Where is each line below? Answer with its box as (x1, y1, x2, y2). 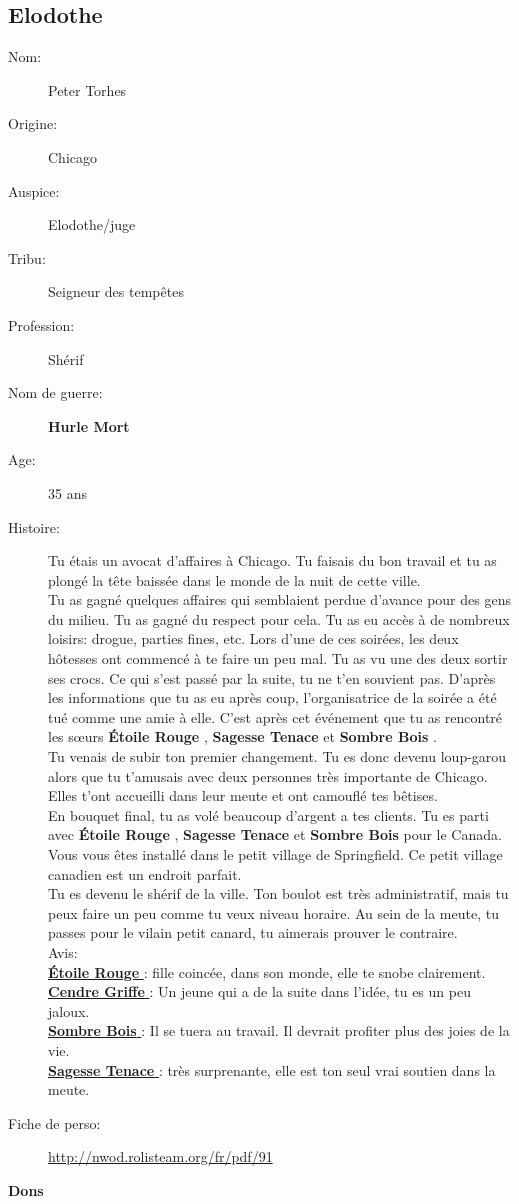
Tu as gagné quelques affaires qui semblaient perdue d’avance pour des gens (48, 589, 511, 610)
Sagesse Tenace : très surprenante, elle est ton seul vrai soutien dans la (48, 1059, 496, 1080)
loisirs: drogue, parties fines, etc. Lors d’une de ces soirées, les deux (48, 628, 459, 649)
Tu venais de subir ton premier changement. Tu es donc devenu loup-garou (48, 746, 507, 767)
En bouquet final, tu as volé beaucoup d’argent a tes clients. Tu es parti (48, 804, 489, 825)
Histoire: (8, 516, 60, 537)
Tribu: (8, 247, 46, 268)
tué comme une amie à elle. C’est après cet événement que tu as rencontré (48, 706, 503, 727)
